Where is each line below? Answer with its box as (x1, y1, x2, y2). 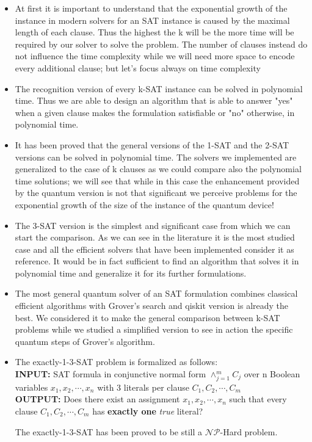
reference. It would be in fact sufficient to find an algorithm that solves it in (15, 255, 299, 267)
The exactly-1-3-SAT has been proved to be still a (15, 425, 203, 438)
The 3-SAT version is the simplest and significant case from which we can (15, 219, 291, 231)
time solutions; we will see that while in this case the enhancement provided (15, 174, 300, 187)
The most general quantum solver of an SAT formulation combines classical (15, 287, 298, 300)
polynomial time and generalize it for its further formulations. (15, 266, 247, 279)
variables (15, 380, 48, 393)
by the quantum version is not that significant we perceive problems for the (15, 186, 297, 199)
